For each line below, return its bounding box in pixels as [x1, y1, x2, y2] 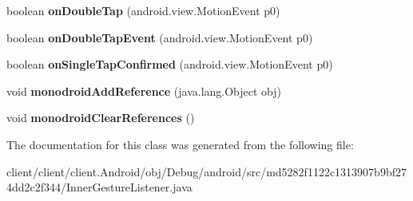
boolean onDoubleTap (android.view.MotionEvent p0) [6, 2, 280, 18]
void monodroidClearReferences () [6, 109, 195, 126]
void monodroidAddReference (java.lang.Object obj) [6, 82, 282, 99]
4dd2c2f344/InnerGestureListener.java [6, 179, 193, 195]
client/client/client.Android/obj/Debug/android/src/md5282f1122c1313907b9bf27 [6, 163, 407, 179]
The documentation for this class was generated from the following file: [6, 136, 354, 152]
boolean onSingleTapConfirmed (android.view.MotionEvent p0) [6, 56, 333, 73]
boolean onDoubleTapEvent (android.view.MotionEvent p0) [6, 29, 313, 45]
